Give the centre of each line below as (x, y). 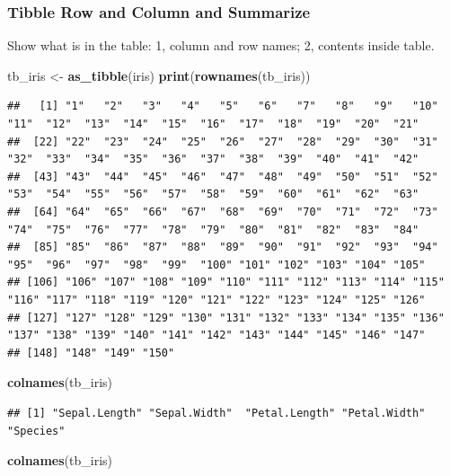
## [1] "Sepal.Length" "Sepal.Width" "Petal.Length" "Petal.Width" (216, 413)
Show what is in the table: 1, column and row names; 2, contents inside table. (221, 45)
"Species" (36, 431)
